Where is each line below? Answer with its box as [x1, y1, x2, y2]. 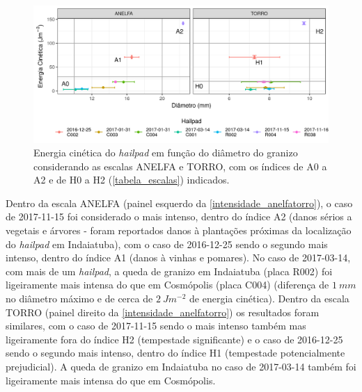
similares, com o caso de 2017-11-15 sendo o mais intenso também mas [6, 318, 306, 333]
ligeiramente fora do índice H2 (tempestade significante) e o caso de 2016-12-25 [6, 332, 343, 346]
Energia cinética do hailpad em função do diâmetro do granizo [33, 145, 298, 160]
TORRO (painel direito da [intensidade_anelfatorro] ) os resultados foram [6, 304, 320, 319]
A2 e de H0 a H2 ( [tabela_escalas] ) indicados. [33, 172, 230, 187]
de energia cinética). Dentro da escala [189, 291, 349, 306]
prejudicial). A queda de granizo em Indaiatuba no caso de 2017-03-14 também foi [6, 359, 356, 373]
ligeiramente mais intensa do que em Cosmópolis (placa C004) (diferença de [6, 277, 329, 292]
